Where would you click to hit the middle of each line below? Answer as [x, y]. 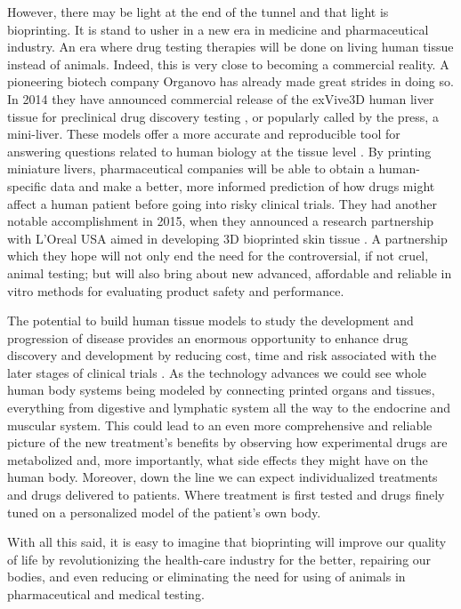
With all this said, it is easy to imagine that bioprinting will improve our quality [227, 542]
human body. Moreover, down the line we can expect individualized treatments [222, 477]
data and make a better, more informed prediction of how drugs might [243, 185]
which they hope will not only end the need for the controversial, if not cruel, [218, 256]
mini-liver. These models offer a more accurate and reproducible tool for [204, 134]
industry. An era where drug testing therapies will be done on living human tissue [230, 47]
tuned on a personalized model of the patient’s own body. [164, 512]
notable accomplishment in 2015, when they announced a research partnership [221, 221]
